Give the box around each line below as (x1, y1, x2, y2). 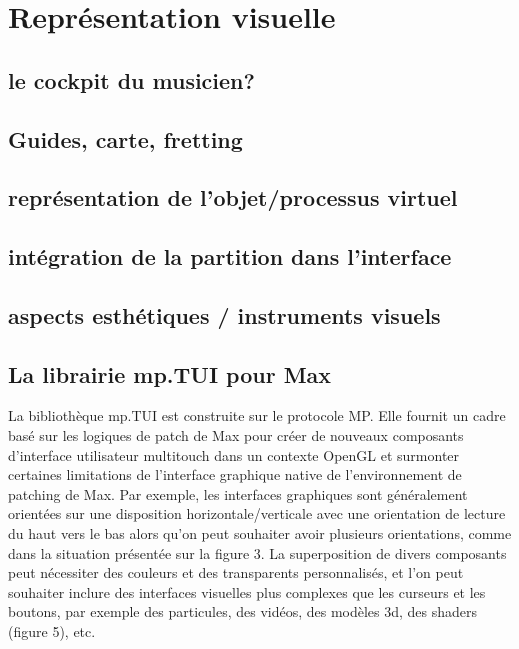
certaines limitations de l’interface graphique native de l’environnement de (8, 464, 462, 485)
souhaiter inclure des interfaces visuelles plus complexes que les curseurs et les (8, 581, 486, 602)
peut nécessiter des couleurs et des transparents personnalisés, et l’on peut (8, 562, 464, 583)
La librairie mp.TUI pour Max (8, 358, 332, 389)
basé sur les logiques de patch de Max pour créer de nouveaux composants (8, 425, 464, 446)
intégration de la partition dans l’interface (8, 241, 452, 272)
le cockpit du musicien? (8, 64, 255, 95)
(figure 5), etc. (8, 621, 96, 642)
